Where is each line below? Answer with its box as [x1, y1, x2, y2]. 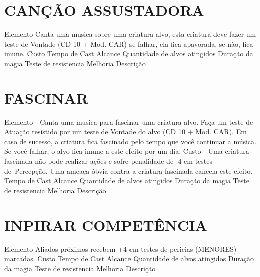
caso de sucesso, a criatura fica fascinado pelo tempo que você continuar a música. [4, 136, 256, 146]
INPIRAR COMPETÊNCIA [4, 214, 207, 235]
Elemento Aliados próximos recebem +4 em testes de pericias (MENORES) [4, 243, 237, 254]
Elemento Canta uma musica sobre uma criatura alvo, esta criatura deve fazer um [4, 29, 256, 39]
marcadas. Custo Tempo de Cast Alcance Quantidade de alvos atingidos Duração [4, 253, 254, 264]
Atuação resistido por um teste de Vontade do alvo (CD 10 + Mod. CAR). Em [4, 126, 247, 137]
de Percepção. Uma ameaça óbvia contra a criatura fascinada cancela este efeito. [4, 165, 253, 176]
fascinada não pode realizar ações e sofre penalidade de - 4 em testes [4, 156, 213, 166]
